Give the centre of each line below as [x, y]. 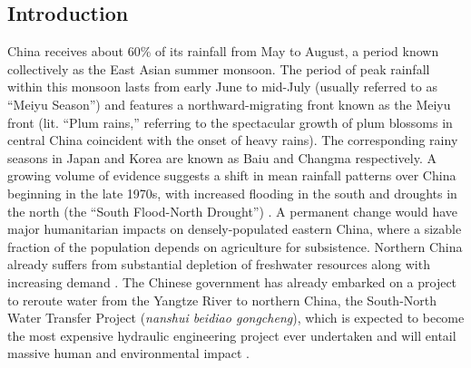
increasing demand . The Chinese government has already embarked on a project [232, 281]
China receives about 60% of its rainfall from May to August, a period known [223, 51]
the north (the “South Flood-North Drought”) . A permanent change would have [233, 211]
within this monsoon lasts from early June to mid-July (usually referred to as [222, 87]
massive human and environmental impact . [128, 353]
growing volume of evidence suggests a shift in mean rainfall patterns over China [232, 175]
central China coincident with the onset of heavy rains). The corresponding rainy [233, 140]
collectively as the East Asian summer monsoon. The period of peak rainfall [219, 68]
